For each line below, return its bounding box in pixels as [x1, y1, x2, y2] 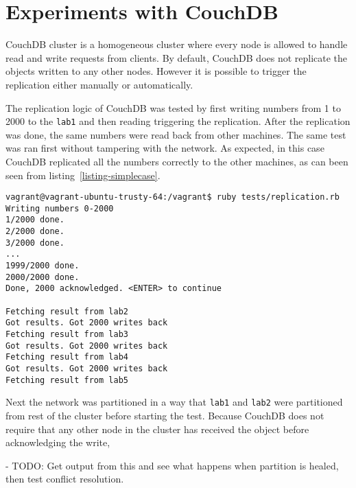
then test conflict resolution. [5, 472, 124, 486]
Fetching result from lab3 [5, 329, 128, 339]
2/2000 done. [5, 226, 64, 237]
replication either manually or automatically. [5, 77, 193, 91]
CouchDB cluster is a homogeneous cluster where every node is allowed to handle [5, 37, 348, 51]
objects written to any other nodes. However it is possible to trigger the [5, 64, 307, 78]
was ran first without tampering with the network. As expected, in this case [5, 141, 324, 155]
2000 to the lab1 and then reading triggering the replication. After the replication [5, 114, 351, 128]
